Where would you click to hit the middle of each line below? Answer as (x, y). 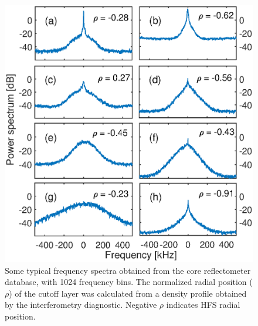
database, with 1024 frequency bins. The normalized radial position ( (129, 282)
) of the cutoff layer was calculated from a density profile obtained (128, 293)
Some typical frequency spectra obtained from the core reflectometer (128, 270)
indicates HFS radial (203, 305)
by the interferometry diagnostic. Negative (81, 305)
